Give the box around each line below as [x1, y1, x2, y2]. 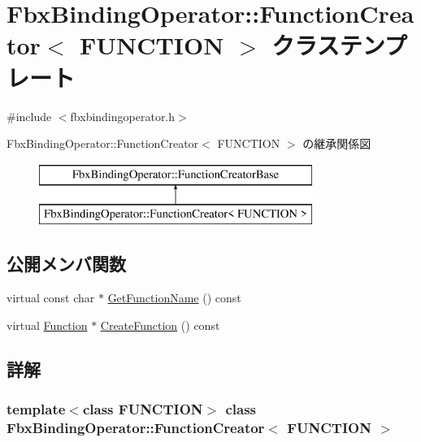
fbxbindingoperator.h [70, 107, 176, 124]
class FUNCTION [82, 398, 203, 418]
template [7, 398, 66, 418]
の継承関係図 [302, 135, 371, 152]
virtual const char [7, 289, 95, 306]
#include [7, 107, 52, 124]
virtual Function [7, 316, 88, 333]
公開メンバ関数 [7, 251, 126, 276]
